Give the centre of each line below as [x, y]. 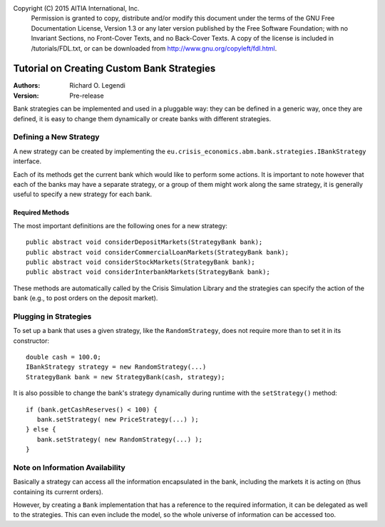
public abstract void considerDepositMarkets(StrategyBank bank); [144, 242]
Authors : [27, 86]
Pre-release [87, 96]
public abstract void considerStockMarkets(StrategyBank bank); [141, 262]
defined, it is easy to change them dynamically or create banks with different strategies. [142, 118]
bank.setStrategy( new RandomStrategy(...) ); [120, 439]
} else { [41, 429]
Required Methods [41, 213]
